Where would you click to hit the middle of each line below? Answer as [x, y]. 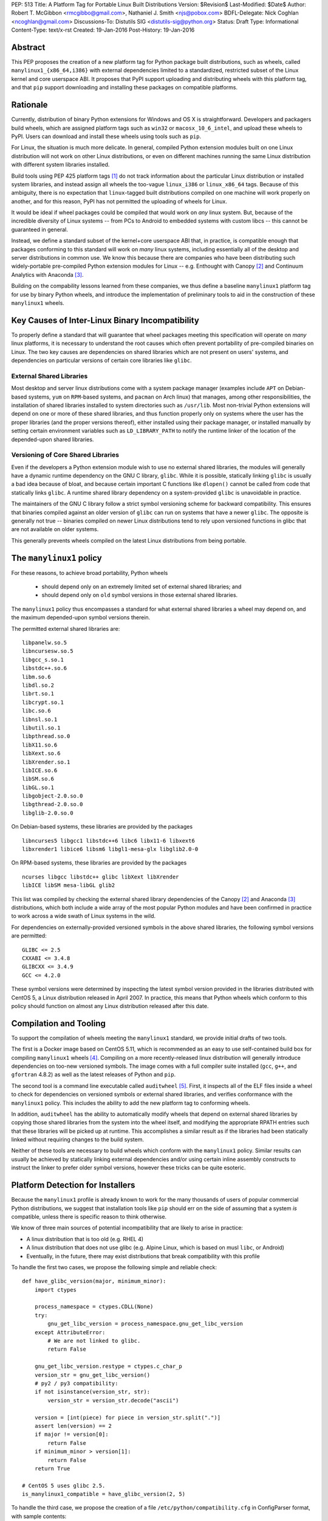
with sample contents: [39, 1516]
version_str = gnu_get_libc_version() [92, 1375]
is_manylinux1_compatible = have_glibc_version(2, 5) [104, 1494]
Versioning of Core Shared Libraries [65, 455]
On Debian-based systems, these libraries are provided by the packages [102, 827]
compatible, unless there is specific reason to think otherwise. [89, 1216]
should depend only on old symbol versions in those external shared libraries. [140, 595]
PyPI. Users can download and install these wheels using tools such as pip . [106, 136]
